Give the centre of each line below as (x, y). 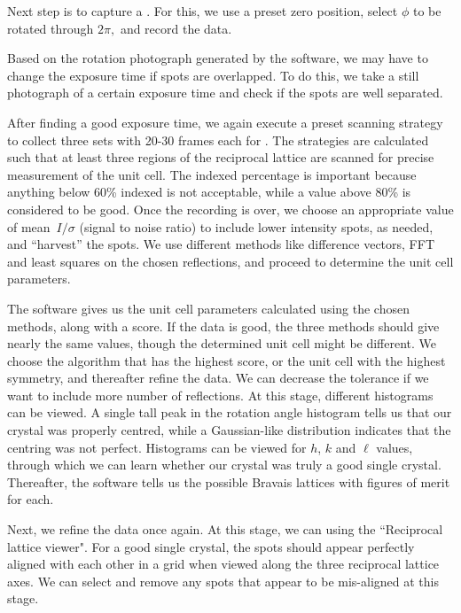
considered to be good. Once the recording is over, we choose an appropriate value (230, 209)
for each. (31, 499)
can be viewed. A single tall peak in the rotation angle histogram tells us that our (230, 412)
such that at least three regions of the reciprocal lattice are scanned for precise (221, 157)
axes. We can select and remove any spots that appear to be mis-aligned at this (223, 581)
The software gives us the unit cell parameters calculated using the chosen (208, 308)
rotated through (51, 28)
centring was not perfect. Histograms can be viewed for (157, 447)
